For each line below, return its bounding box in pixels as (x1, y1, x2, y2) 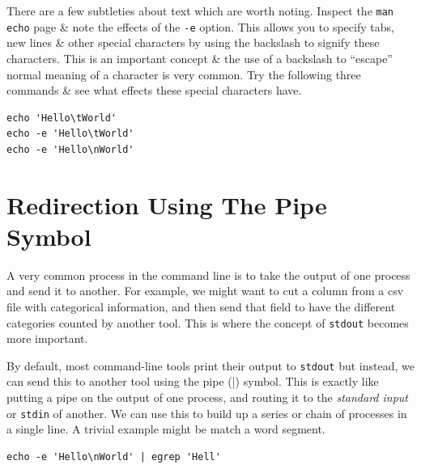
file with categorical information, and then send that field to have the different (6, 298, 396, 315)
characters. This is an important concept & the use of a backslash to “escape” (6, 49, 393, 66)
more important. (6, 330, 88, 347)
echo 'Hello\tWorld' (6, 112, 117, 124)
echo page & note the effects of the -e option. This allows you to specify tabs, (6, 18, 394, 35)
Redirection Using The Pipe (6, 188, 327, 221)
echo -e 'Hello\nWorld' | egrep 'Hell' (6, 450, 221, 463)
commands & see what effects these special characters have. (6, 82, 302, 99)
